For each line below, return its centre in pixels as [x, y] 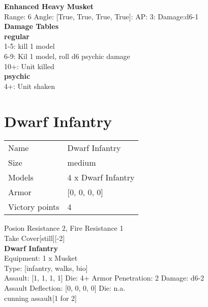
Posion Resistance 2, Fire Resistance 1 [64, 228]
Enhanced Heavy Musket [49, 6]
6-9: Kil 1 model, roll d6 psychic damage [67, 56]
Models [21, 177]
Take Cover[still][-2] [35, 238]
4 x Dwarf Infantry [101, 177]
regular [17, 36]
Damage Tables [32, 26]
